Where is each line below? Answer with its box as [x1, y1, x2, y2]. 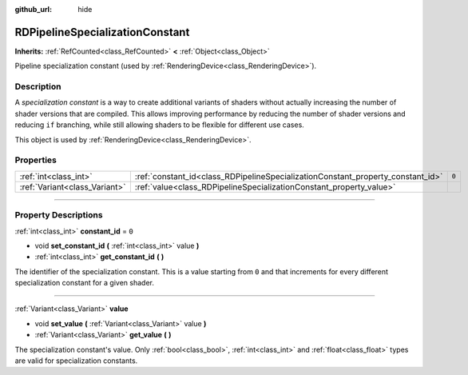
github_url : [14, 5, 52, 14]
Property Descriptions [14, 209, 103, 221]
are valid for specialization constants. [14, 356, 138, 365]
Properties [14, 154, 58, 166]
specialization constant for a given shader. [14, 278, 155, 288]
